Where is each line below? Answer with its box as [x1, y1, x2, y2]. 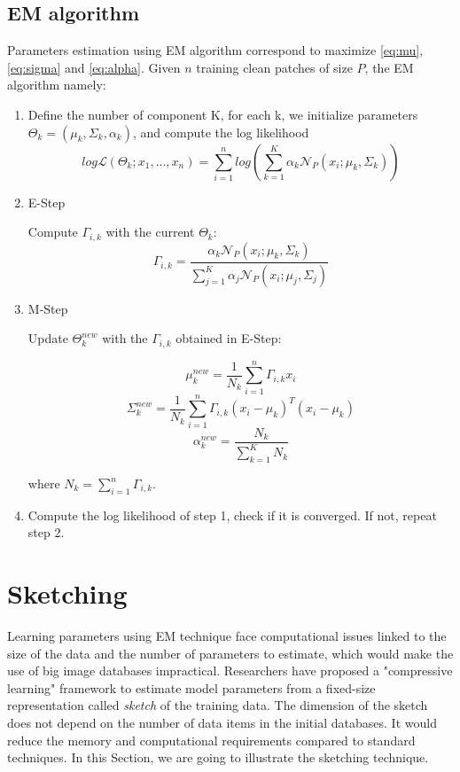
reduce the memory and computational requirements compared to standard [7, 730, 416, 749]
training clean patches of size [196, 58, 353, 76]
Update [27, 329, 68, 347]
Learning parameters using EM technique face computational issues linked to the [7, 627, 447, 645]
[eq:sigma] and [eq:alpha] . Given [7, 58, 181, 76]
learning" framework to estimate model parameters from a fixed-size [7, 678, 376, 697]
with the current [105, 222, 195, 241]
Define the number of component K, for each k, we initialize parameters [27, 105, 418, 123]
